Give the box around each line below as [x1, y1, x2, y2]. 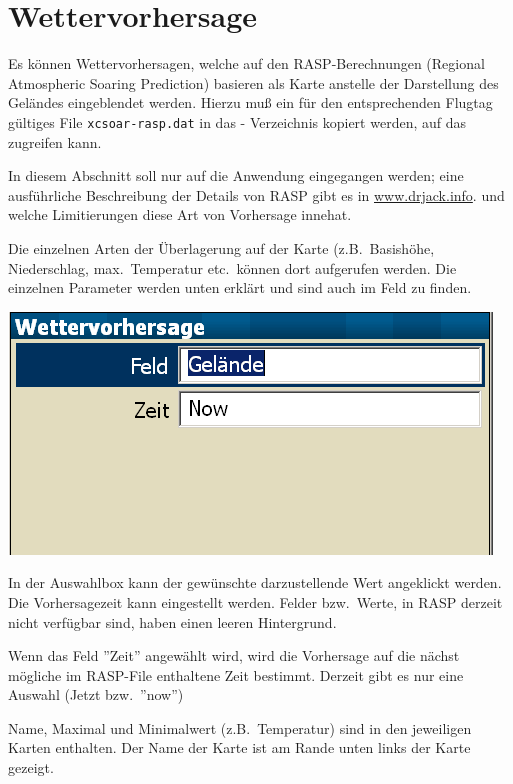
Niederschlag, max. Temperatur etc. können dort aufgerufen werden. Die [8, 257, 457, 278]
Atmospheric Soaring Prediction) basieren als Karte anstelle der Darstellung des [8, 72, 499, 93]
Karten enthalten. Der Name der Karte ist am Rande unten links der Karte [8, 737, 471, 758]
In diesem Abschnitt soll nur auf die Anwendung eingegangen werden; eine [8, 165, 464, 186]
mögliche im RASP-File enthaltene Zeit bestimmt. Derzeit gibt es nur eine [8, 664, 464, 685]
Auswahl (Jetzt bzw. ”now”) [8, 684, 184, 705]
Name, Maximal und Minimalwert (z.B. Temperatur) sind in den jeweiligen [8, 717, 472, 738]
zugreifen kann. [8, 131, 102, 152]
